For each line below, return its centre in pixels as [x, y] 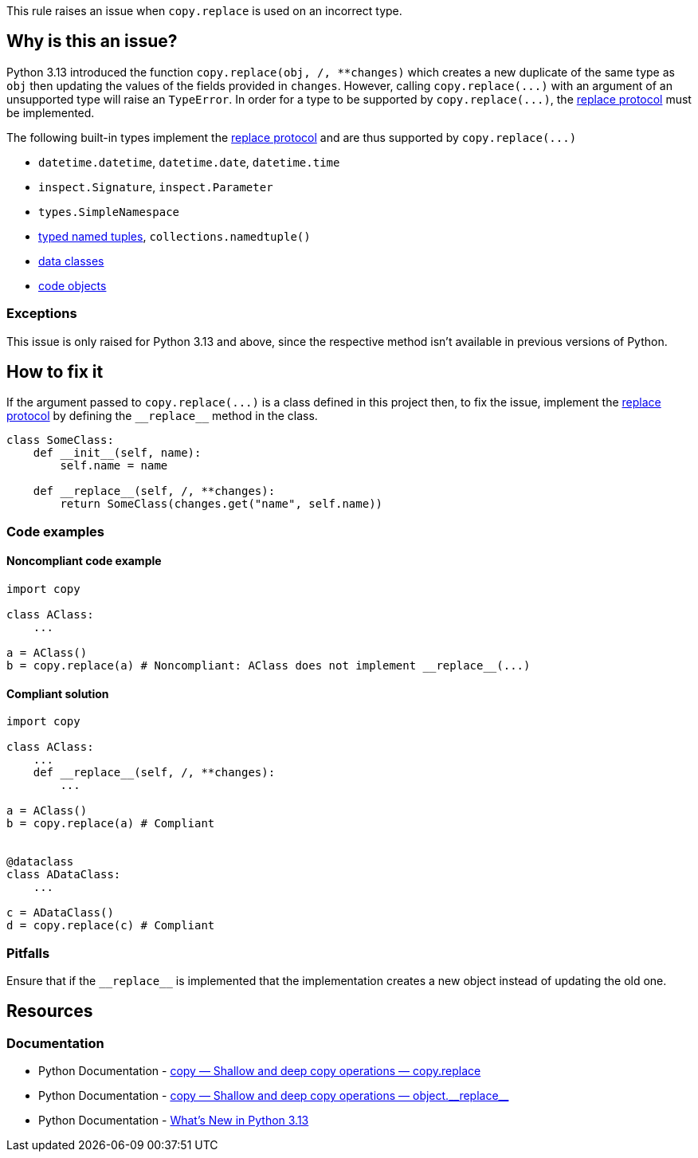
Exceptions [42, 314]
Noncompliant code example [84, 561]
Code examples [56, 531]
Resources [50, 1011]
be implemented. [51, 112]
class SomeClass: [60, 440]
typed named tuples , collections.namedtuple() [174, 236]
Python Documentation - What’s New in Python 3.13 [174, 1121]
